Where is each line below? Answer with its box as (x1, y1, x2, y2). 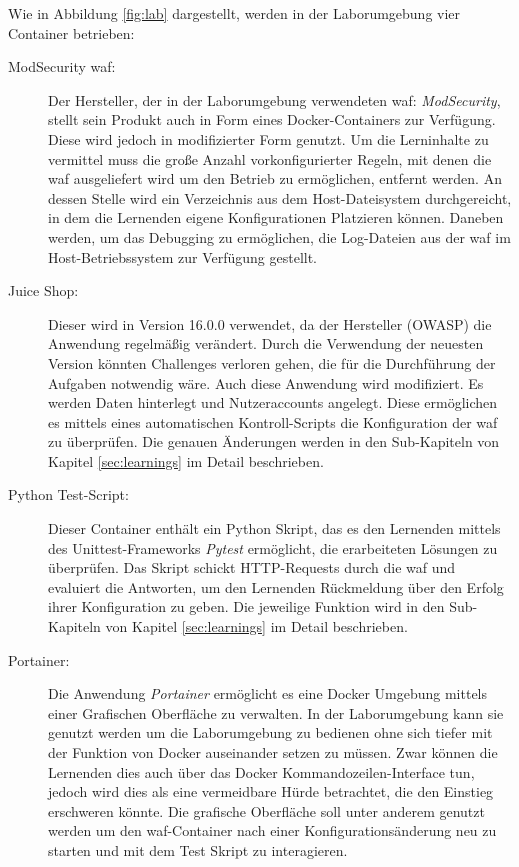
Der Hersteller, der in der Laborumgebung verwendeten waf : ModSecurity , (48, 89, 501, 110)
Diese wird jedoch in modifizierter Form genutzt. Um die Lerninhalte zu (48, 128, 489, 149)
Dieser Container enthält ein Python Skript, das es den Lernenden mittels (48, 518, 501, 539)
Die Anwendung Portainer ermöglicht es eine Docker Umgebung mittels (48, 683, 488, 704)
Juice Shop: (8, 280, 79, 301)
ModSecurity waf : (8, 56, 116, 77)
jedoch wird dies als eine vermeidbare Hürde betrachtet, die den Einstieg (48, 781, 494, 802)
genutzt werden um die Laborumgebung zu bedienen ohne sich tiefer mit (48, 722, 493, 743)
